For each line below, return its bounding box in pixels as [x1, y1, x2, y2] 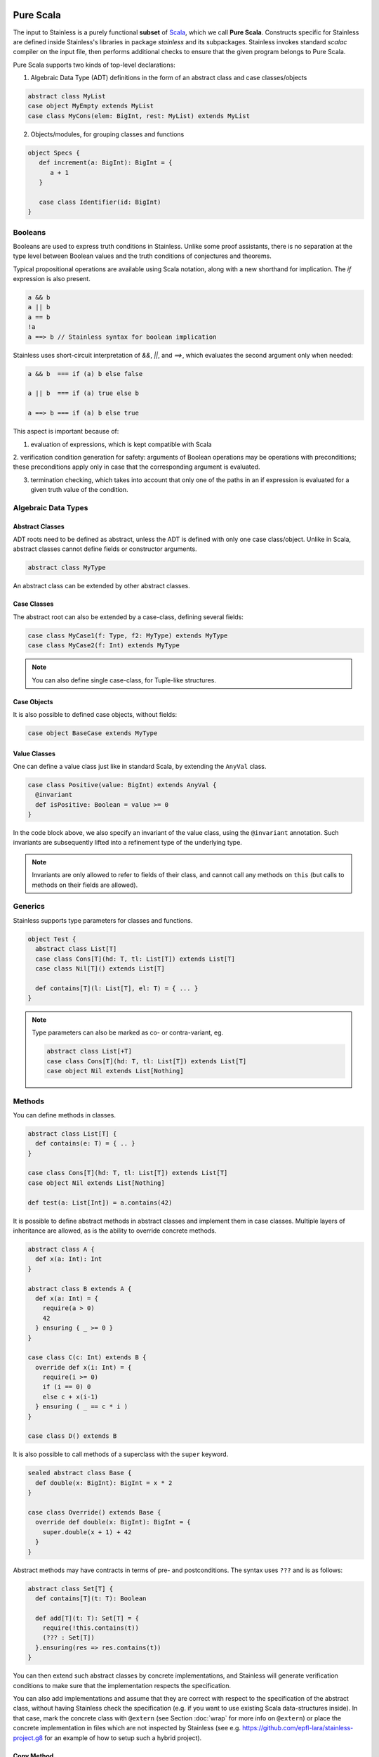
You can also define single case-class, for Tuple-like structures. [32, 675, 217, 685]
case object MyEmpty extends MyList [27, 102, 154, 110]
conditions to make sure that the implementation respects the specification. [13, 1681, 232, 1690]
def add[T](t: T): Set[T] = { [35, 1614, 140, 1622]
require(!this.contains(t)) [42, 1624, 140, 1632]
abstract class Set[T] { [27, 1585, 114, 1593]
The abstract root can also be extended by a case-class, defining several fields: [13, 612, 244, 621]
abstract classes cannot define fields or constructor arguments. [13, 545, 197, 553]
